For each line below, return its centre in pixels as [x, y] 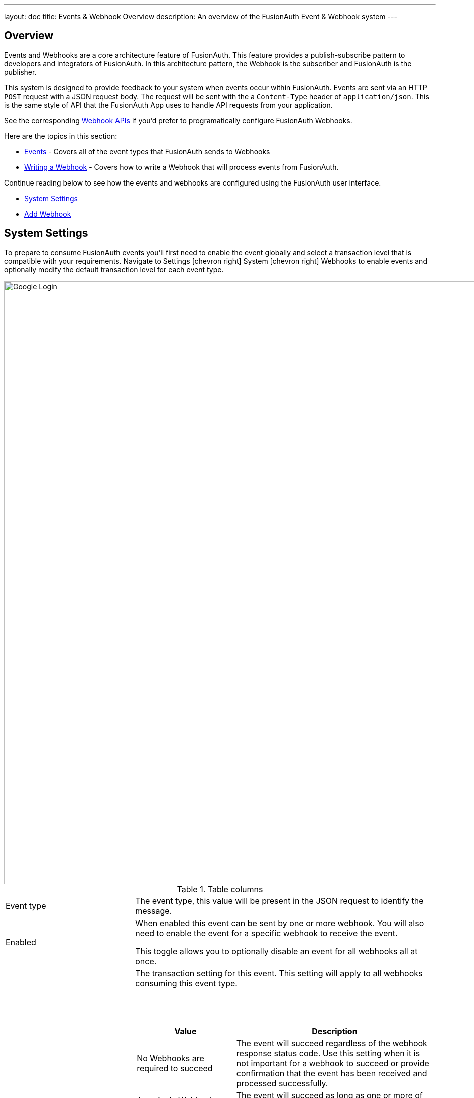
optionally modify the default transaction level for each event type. [114, 269]
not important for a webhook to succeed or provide [333, 1063]
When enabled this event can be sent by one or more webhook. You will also [280, 923]
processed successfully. [282, 1083]
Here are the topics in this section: [61, 136]
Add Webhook [48, 214]
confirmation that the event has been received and [332, 1073]
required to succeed [175, 1068]
